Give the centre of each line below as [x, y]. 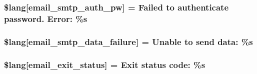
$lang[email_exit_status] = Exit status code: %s [105, 64]
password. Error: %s [46, 18]
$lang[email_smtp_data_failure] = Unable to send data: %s [128, 41]
